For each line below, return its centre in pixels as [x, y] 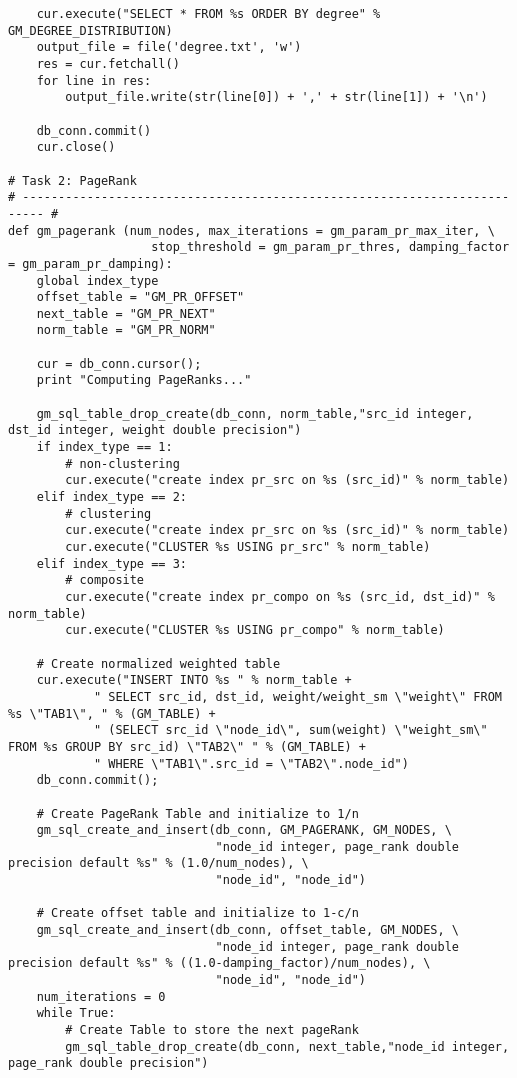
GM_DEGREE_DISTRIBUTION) [90, 30]
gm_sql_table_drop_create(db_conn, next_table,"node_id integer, [287, 1046]
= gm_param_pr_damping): [90, 263]
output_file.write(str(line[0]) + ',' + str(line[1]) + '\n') [276, 97]
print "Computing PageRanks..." [144, 380]
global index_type [97, 280]
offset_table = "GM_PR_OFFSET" [140, 297]
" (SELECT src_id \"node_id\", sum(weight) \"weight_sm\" [290, 730]
